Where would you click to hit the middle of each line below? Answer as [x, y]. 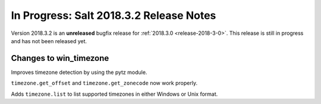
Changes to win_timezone [60, 58]
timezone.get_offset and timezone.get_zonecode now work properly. [104, 83]
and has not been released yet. [49, 41]
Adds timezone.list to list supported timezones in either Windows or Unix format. [114, 94]
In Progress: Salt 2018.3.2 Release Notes [114, 15]
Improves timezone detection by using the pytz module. [79, 72]
